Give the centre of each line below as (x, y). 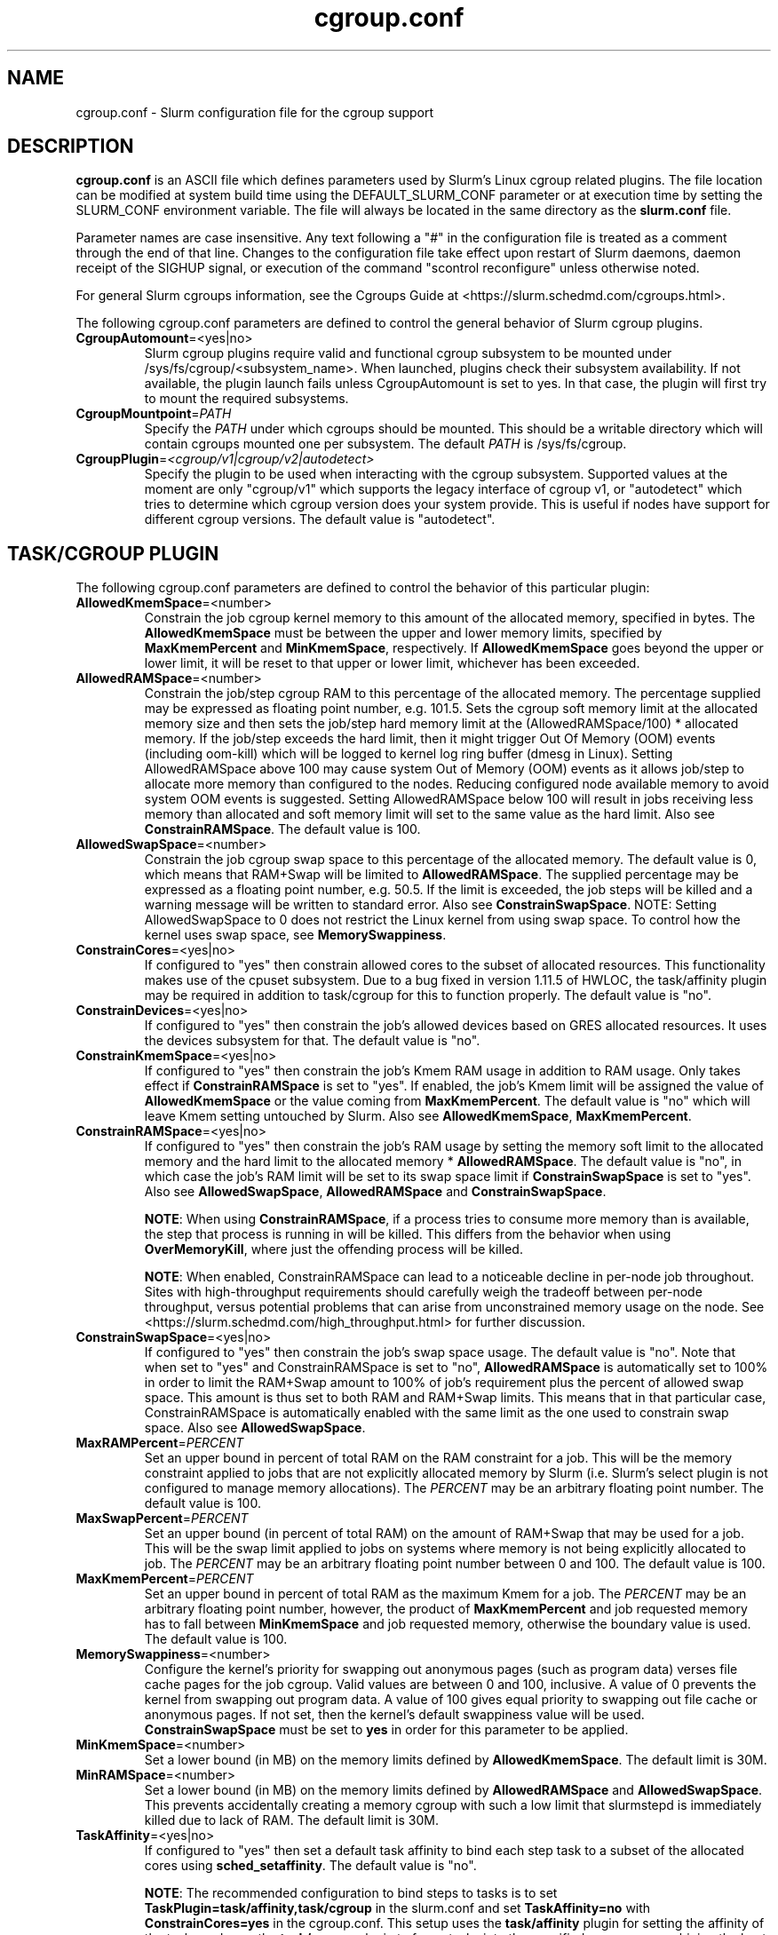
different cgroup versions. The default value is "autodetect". (320, 519)
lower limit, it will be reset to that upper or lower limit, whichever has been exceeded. (392, 663)
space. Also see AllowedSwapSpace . (255, 1428)
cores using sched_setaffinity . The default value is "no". (310, 1866)
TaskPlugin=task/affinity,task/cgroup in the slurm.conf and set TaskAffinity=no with (397, 1908)
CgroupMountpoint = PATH (154, 414)
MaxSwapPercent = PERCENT (162, 1519)
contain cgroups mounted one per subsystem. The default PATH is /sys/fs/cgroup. (385, 444)
